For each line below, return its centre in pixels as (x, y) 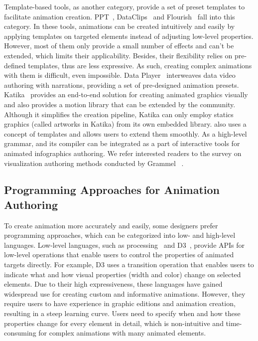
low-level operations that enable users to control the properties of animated (119, 255)
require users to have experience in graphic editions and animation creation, (120, 303)
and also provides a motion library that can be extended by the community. (120, 104)
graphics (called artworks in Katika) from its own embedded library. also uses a (125, 124)
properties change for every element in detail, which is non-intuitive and (114, 323)
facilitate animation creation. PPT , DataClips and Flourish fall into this (120, 16)
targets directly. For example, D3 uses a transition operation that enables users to (129, 264)
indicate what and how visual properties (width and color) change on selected (123, 274)
